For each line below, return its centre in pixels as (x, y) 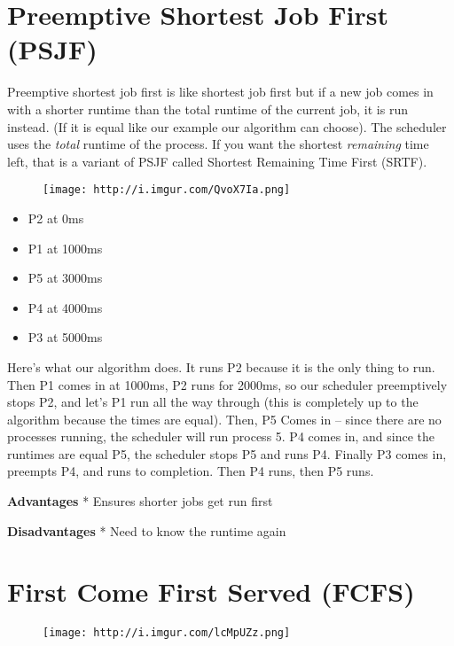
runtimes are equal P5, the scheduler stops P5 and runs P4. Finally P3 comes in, (227, 453)
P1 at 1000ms (65, 248)
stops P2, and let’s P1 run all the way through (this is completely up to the (213, 402)
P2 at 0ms (56, 218)
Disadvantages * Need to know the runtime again (147, 530)
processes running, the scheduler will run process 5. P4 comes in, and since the (221, 436)
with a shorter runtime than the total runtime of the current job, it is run (207, 109)
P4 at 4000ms (65, 307)
